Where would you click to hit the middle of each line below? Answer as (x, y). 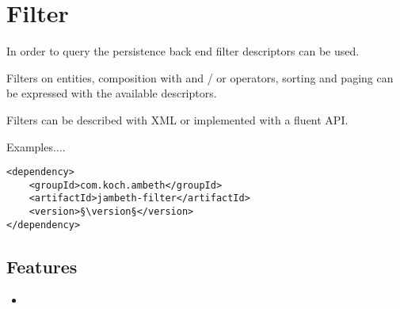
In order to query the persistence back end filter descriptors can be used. (183, 51)
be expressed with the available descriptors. (112, 93)
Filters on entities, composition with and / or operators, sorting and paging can (200, 77)
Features (42, 266)
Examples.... (36, 146)
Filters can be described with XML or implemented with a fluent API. (177, 119)
